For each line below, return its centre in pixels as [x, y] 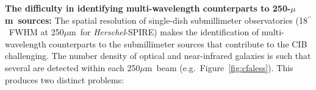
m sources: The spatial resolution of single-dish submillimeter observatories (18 [156, 20]
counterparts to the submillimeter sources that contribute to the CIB [178, 43]
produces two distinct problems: [65, 79]
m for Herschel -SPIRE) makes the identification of [164, 32]
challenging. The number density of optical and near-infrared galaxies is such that [158, 56]
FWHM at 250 [36, 32]
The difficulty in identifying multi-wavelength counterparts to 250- [148, 8]
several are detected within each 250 [73, 67]
